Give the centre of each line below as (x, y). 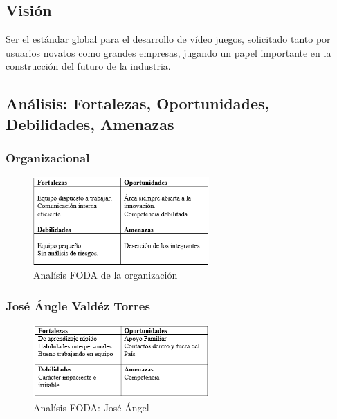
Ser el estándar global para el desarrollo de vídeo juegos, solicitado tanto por (168, 39)
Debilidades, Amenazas (90, 123)
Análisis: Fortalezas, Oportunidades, (138, 103)
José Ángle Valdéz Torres (78, 305)
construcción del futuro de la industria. (88, 66)
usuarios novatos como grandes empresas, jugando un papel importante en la (168, 52)
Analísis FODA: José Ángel (91, 407)
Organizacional (48, 158)
